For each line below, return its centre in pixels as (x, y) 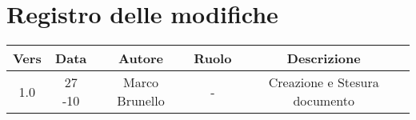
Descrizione (324, 58)
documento (324, 101)
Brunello (141, 101)
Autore (141, 58)
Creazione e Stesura (324, 82)
